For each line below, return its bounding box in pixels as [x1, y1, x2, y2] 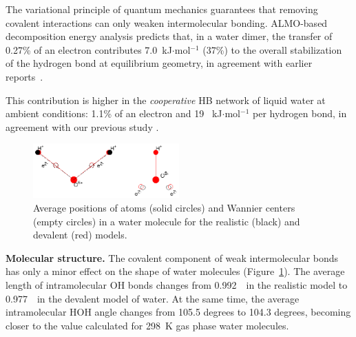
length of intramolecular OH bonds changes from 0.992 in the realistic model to [6, 277, 348, 292]
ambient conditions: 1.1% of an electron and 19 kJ [6, 106, 222, 121]
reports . [6, 69, 43, 83]
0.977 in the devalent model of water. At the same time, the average [6, 291, 300, 305]
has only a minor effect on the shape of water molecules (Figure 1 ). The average [6, 264, 345, 278]
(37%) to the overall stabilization [202, 42, 342, 57]
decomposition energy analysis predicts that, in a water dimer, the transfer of [6, 29, 333, 43]
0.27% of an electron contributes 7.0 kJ [6, 42, 172, 57]
